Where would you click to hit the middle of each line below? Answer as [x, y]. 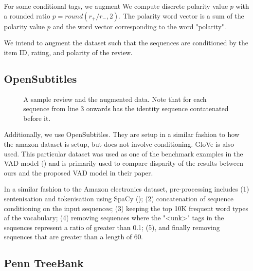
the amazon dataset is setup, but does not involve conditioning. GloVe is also [119, 144]
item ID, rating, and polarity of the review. [68, 52]
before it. [37, 118]
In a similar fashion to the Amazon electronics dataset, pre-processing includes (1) [126, 189]
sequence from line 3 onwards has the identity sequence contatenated [126, 108]
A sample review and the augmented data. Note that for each [115, 99]
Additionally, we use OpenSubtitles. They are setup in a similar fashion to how [122, 134]
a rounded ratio [27, 15]
